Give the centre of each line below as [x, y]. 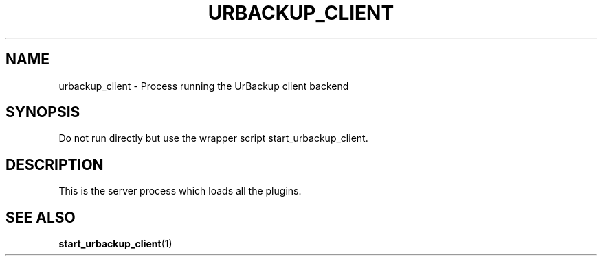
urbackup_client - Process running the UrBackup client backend [204, 86]
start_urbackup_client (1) [115, 244]
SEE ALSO [41, 217]
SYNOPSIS [43, 112]
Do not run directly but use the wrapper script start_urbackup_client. [213, 138]
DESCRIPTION [55, 164]
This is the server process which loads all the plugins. [180, 191]
